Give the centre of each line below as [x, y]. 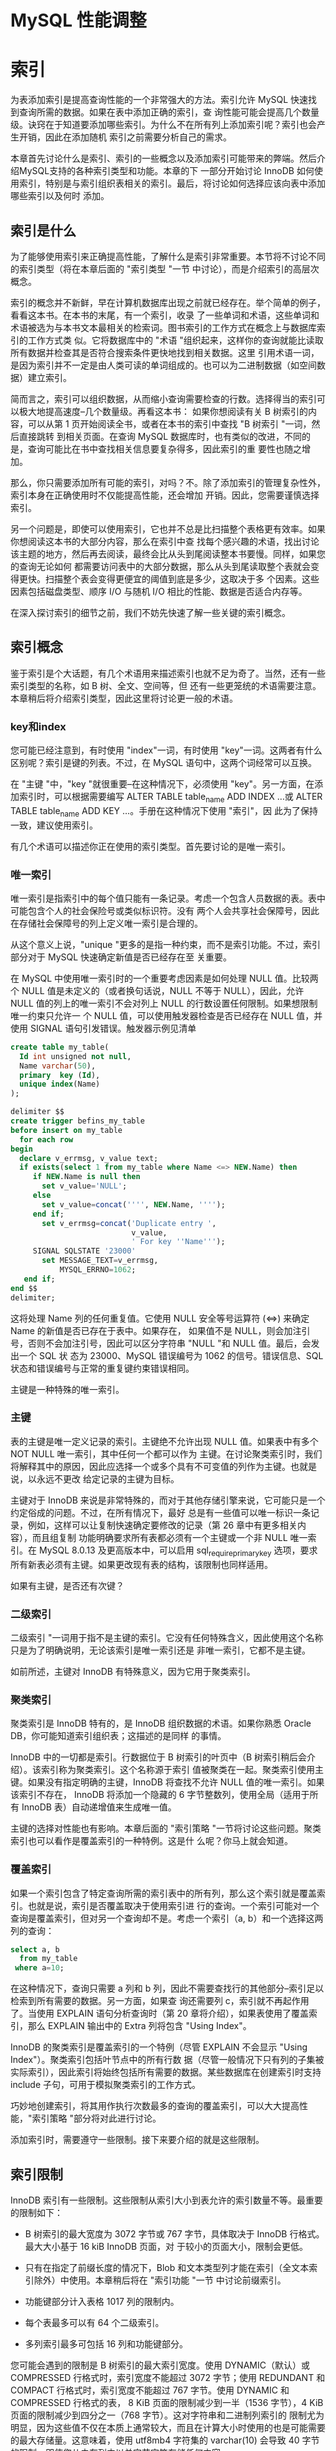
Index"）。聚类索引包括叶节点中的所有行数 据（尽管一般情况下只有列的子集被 [167, 2060]
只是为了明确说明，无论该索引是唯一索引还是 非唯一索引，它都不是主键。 [160, 1650]
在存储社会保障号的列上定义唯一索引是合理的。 [106, 923]
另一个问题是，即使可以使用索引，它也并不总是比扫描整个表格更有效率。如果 [168, 528]
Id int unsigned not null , [75, 1056]
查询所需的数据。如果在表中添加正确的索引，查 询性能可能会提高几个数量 [169, 112]
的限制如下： [36, 2212]
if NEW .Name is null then [86, 1177]
